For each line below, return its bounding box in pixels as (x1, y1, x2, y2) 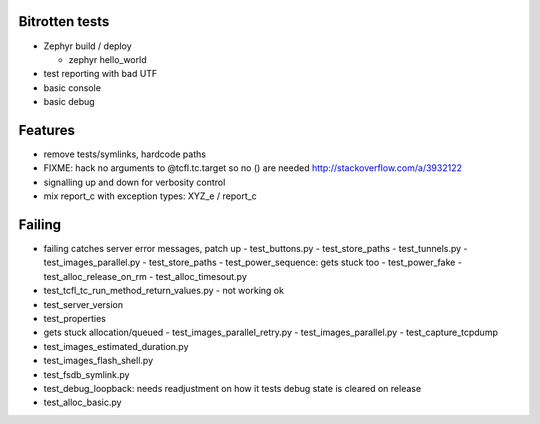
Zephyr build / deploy (43, 40, 132, 52)
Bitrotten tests (18, 13, 110, 30)
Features (18, 121, 75, 139)
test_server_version (43, 298, 124, 310)
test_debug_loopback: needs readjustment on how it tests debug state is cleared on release (43, 382, 422, 394)
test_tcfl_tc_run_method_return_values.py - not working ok (43, 285, 285, 297)
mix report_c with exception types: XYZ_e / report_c (43, 190, 257, 202)
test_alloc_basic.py (43, 396, 122, 409)
